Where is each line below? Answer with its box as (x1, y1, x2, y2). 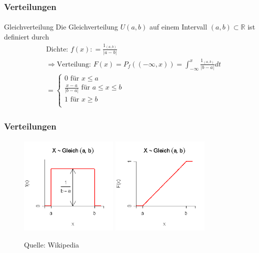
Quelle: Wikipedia (24, 239, 79, 249)
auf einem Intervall (149, 21, 207, 32)
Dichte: (46, 45, 68, 53)
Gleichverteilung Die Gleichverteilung (4, 21, 118, 32)
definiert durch (4, 31, 49, 42)
